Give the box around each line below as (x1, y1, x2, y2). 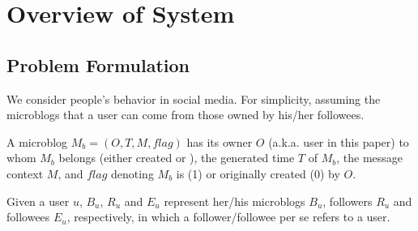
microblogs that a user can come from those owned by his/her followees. (6, 106, 365, 123)
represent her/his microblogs (164, 192, 305, 209)
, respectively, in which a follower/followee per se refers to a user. (66, 208, 390, 225)
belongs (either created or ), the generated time (58, 149, 295, 166)
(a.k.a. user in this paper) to (268, 133, 409, 150)
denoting (110, 165, 154, 182)
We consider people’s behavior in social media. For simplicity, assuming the (6, 90, 381, 107)
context (6, 165, 44, 182)
